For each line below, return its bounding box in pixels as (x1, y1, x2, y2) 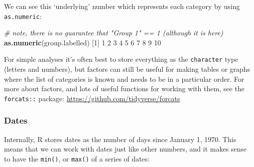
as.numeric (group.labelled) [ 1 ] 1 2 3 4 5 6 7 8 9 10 (4, 37, 161, 47)
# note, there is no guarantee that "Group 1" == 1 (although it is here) (4, 27, 224, 38)
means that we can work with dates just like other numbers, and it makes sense (4, 144, 247, 154)
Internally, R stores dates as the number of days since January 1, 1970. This (4, 134, 237, 144)
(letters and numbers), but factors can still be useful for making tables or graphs (4, 64, 250, 74)
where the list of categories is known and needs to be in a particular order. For (4, 73, 245, 84)
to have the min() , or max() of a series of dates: (4, 153, 150, 164)
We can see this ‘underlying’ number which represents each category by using (4, 1, 240, 11)
